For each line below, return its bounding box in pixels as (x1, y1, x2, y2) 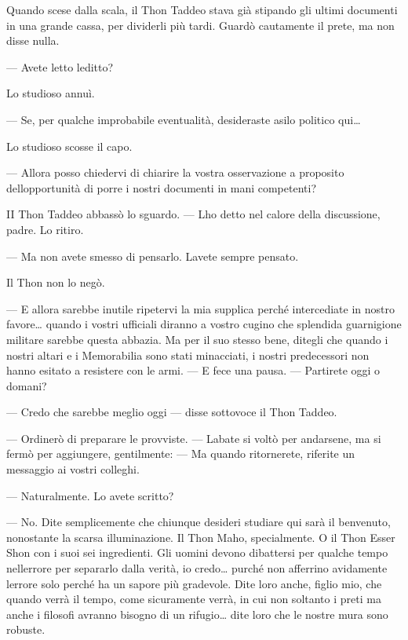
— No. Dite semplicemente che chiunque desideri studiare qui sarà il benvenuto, (6, 514, 391, 530)
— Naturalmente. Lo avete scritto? (6, 487, 174, 503)
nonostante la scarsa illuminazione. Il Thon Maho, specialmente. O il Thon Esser (6, 528, 395, 545)
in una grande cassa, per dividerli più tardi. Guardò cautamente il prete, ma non (6, 16, 395, 33)
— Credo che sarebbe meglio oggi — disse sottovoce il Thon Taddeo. (6, 404, 337, 420)
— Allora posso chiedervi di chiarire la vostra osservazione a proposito (6, 164, 344, 181)
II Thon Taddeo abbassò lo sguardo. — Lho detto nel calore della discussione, (6, 206, 381, 222)
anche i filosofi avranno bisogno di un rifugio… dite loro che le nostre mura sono (6, 605, 388, 622)
